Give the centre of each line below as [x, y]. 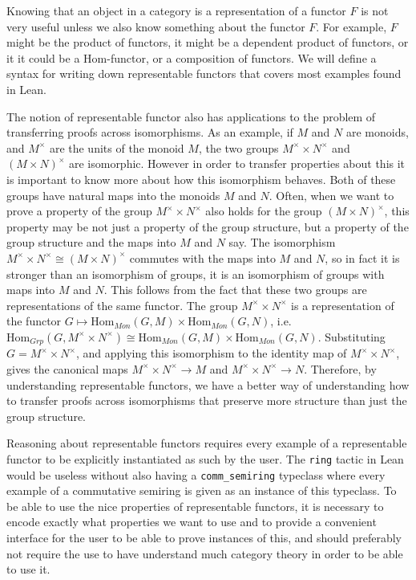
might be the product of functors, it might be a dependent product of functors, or [208, 42]
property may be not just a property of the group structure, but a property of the [208, 226]
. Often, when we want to [331, 195]
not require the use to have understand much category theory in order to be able [205, 553]
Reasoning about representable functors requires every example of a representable [207, 443]
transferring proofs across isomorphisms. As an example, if [150, 132]
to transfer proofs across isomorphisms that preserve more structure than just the [207, 400]
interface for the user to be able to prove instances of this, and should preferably [204, 537]
